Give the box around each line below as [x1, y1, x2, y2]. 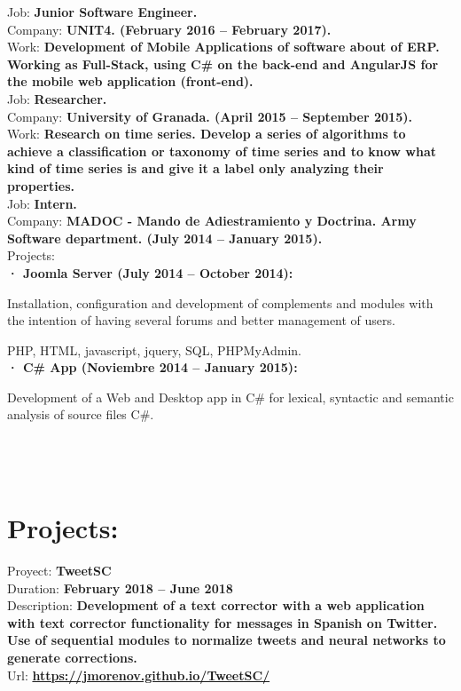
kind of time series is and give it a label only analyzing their [7, 159, 384, 178]
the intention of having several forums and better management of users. [7, 311, 395, 330]
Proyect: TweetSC [7, 560, 112, 579]
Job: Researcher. [7, 89, 107, 107]
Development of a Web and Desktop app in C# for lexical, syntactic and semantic [7, 387, 454, 406]
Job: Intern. [7, 194, 77, 212]
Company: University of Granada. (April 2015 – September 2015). [7, 107, 412, 125]
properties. [7, 176, 74, 195]
